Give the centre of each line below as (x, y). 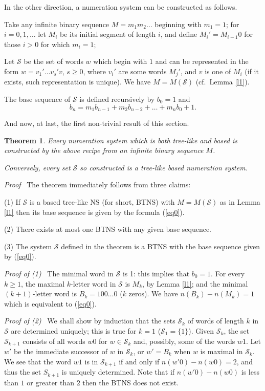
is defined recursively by (117, 99)
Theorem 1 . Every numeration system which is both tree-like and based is (121, 140)
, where (94, 71)
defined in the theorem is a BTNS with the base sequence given (161, 246)
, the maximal (43, 283)
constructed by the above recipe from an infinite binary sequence (104, 150)
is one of (218, 71)
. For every (228, 273)
